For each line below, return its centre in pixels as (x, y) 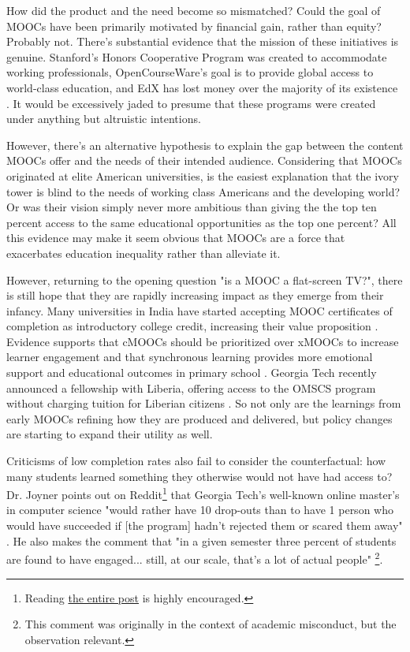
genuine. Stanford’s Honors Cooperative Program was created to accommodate (197, 56)
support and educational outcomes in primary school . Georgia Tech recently (192, 373)
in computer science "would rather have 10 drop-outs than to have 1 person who (200, 510)
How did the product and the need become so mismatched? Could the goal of (194, 10)
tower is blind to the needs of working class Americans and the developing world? (203, 191)
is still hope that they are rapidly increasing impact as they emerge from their (195, 295)
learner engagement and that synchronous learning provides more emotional (190, 357)
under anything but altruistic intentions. (104, 119)
